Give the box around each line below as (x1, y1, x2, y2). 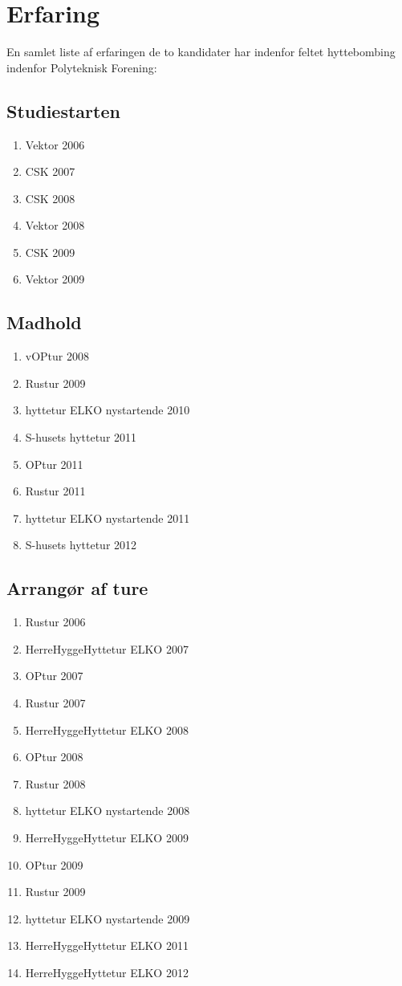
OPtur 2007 (25, 667, 83, 684)
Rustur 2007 (25, 695, 86, 711)
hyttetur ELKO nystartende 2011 (25, 509, 190, 526)
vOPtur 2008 (25, 348, 89, 365)
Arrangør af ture (6, 576, 148, 601)
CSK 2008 (25, 189, 75, 206)
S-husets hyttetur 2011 (25, 429, 137, 446)
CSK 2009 (25, 243, 75, 260)
